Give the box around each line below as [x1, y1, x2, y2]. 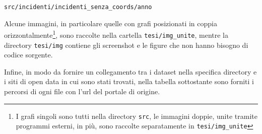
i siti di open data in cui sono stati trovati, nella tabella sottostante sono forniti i [4, 76, 254, 87]
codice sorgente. [4, 49, 53, 60]
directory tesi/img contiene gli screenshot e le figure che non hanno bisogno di [4, 39, 248, 50]
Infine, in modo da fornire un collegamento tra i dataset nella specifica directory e [4, 66, 257, 77]
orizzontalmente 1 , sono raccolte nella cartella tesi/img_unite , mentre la [4, 28, 229, 40]
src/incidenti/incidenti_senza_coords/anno [4, 4, 152, 11]
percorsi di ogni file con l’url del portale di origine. [4, 86, 160, 96]
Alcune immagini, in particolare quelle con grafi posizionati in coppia [4, 18, 217, 28]
